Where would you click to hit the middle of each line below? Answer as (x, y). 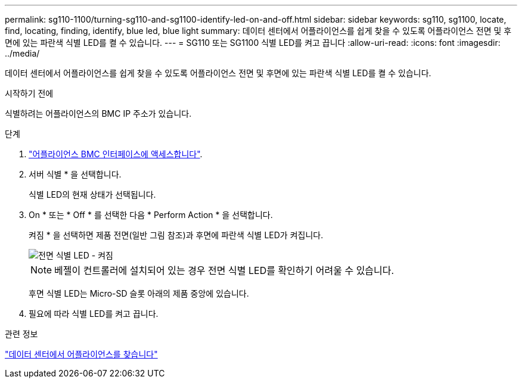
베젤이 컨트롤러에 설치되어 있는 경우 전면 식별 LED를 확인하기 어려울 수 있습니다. (224, 270)
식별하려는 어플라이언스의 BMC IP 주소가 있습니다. (98, 113)
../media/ (22, 53)
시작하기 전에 (29, 93)
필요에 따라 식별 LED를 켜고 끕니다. (94, 314)
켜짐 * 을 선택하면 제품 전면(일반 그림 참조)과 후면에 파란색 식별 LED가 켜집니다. (176, 235)
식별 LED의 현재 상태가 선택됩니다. (92, 194)
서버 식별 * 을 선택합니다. (75, 174)
